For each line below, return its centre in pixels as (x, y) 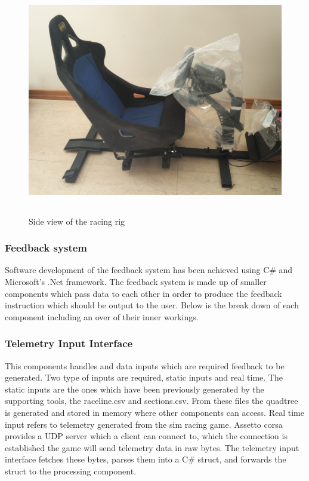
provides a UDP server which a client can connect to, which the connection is (146, 436)
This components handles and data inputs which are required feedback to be (145, 365)
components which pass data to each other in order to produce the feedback (143, 293)
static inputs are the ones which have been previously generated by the (135, 389)
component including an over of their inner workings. (102, 316)
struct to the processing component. (71, 471)
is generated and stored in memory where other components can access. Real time (154, 412)
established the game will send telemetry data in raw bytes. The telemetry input (152, 447)
